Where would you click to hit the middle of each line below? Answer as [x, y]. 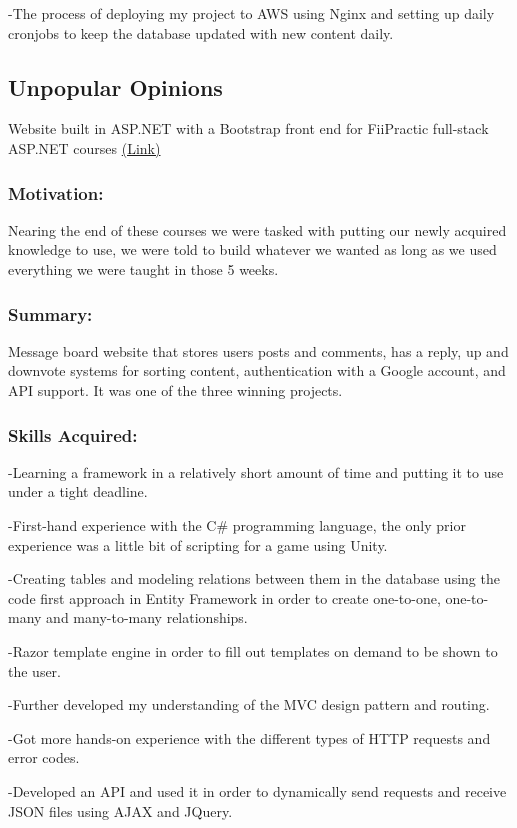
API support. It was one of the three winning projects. [175, 389]
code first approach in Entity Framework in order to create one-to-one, [224, 597]
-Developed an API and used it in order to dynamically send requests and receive [257, 790]
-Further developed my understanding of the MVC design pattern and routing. [249, 704]
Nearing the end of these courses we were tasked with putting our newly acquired [257, 229]
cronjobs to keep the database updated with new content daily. [201, 32]
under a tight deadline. [78, 491]
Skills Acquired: [73, 434]
